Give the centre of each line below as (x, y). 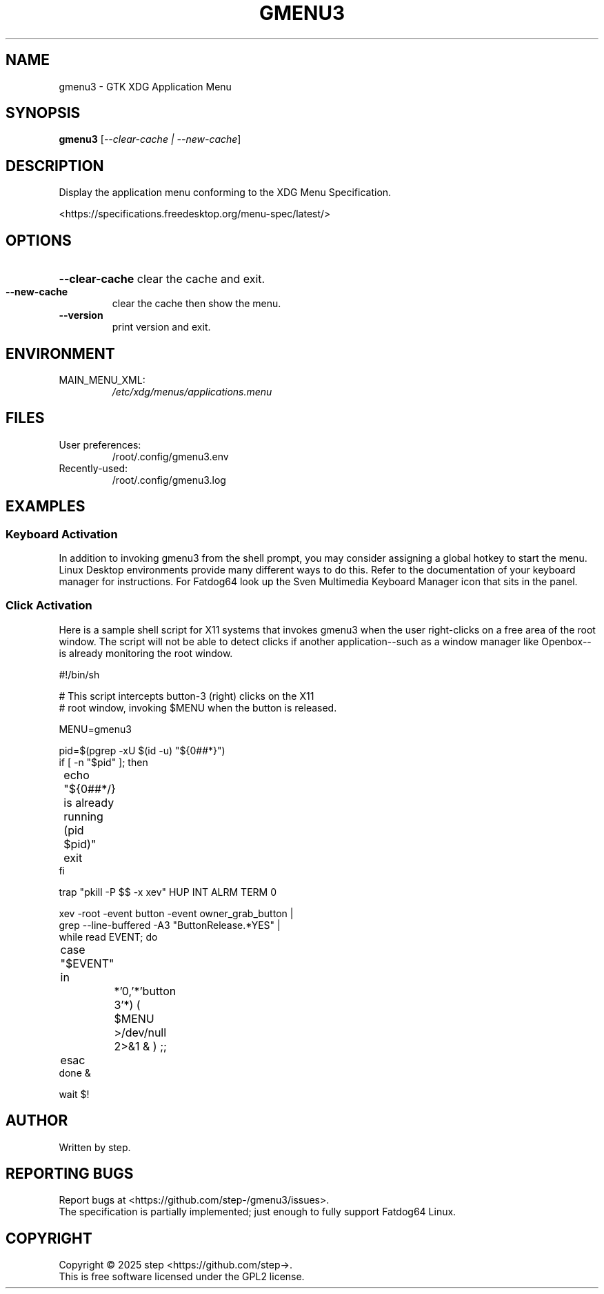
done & (75, 1072)
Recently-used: (93, 468)
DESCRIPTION (55, 166)
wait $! (74, 1094)
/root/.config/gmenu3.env (170, 456)
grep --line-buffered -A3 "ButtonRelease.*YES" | (170, 925)
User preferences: (100, 444)
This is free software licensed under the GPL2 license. (182, 1277)
